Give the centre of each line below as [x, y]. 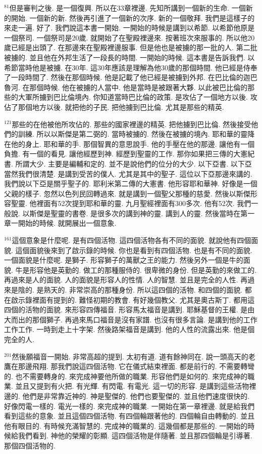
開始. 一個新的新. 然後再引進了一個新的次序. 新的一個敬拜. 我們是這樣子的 [133, 17]
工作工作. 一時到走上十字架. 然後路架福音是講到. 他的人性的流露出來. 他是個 [129, 329]
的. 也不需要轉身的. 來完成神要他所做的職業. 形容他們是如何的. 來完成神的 [126, 376]
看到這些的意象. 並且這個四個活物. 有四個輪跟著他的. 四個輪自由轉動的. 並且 [129, 416]
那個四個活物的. [30, 445]
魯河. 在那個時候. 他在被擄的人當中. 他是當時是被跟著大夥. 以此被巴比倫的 [126, 87]
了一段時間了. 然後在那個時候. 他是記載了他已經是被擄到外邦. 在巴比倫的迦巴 [131, 77]
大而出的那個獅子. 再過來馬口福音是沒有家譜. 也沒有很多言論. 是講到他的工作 [131, 319]
